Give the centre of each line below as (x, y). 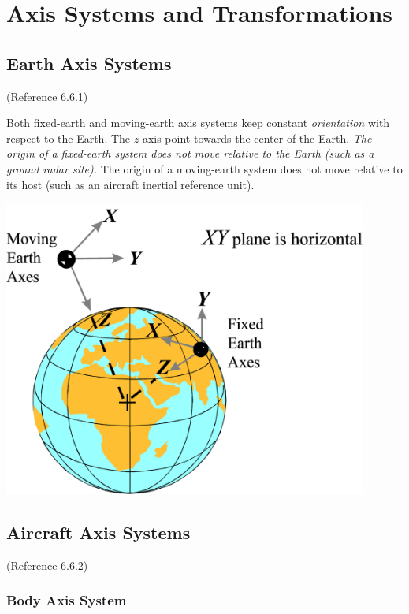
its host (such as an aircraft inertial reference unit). (130, 184)
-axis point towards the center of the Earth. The (255, 138)
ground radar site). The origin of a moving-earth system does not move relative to (204, 168)
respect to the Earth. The (69, 138)
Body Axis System (67, 600)
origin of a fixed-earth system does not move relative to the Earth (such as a (190, 153)
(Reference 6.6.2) (47, 565)
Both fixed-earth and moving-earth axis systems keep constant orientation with (198, 123)
